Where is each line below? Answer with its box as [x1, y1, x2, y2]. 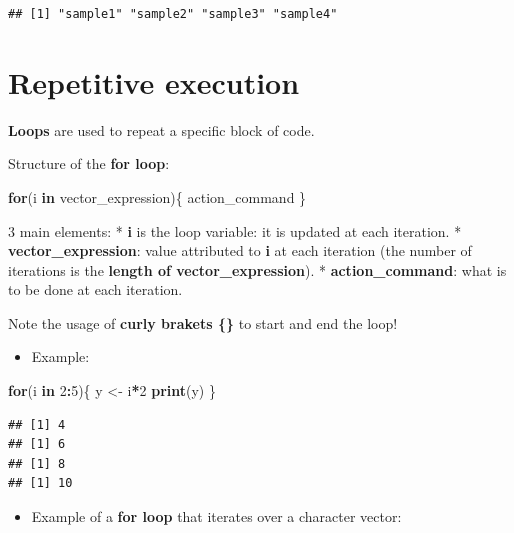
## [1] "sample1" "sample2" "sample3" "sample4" [8, 7, 338, 21]
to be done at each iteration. [8, 279, 183, 300]
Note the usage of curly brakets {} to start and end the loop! [8, 312, 398, 333]
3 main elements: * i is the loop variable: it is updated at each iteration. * [8, 220, 462, 241]
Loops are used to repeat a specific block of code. [8, 119, 315, 140]
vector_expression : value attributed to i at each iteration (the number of [8, 240, 472, 261]
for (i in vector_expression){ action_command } [8, 186, 307, 207]
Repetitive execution [8, 61, 300, 102]
